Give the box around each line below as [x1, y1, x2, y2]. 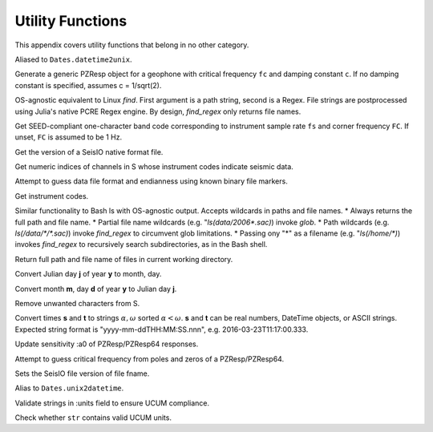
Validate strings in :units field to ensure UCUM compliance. [14, 398, 210, 408]
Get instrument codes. [14, 191, 89, 200]
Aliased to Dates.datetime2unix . [14, 55, 132, 64]
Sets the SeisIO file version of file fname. [14, 369, 150, 378]
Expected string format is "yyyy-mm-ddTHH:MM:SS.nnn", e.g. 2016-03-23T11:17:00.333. [14, 325, 309, 334]
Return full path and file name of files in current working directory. [14, 254, 233, 264]
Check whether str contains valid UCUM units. [14, 413, 172, 422]
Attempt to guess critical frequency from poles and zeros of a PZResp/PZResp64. [14, 353, 285, 364]
